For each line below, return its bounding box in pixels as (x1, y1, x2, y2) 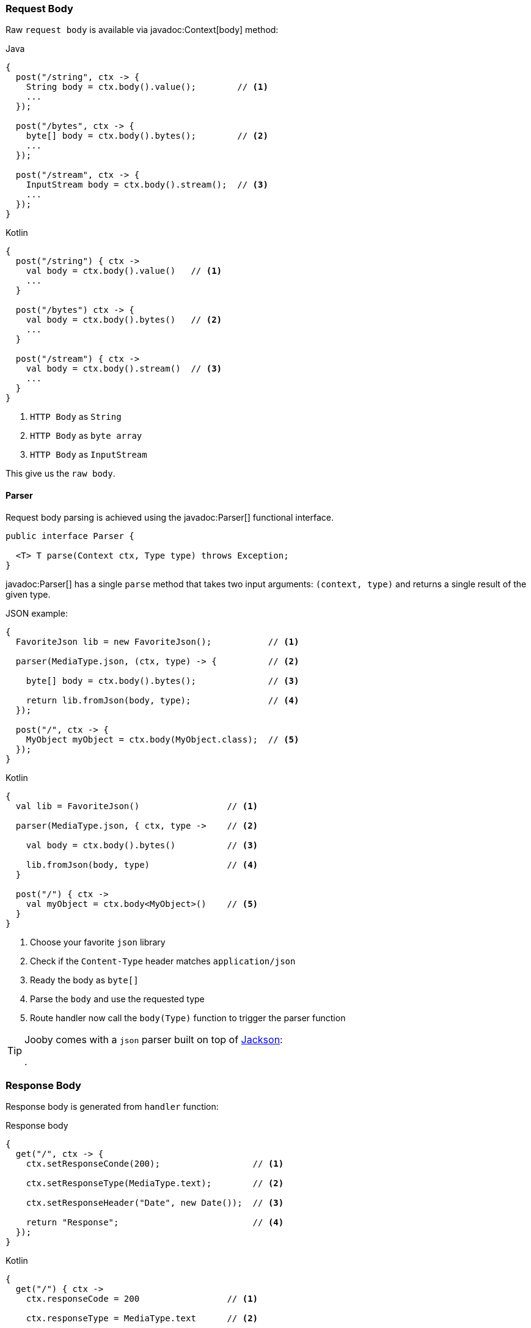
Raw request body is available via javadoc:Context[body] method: (5, 24, 279, 35)
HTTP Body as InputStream (30, 449, 147, 460)
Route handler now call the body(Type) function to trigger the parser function (30, 1012, 346, 1023)
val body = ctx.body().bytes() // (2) (26, 315, 222, 325)
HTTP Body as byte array (30, 430, 142, 441)
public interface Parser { (5, 530, 134, 541)
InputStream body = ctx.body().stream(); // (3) (26, 180, 268, 190)
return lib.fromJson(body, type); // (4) (26, 695, 299, 705)
